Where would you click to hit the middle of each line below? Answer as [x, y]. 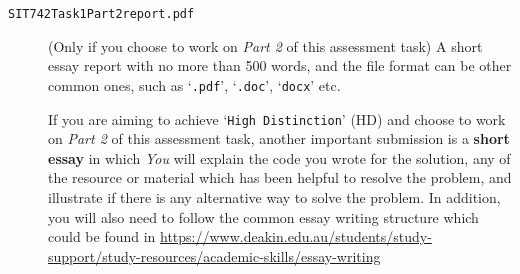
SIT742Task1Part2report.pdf [101, 14]
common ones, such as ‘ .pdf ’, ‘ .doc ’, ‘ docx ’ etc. [194, 84]
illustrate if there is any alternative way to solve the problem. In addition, [274, 196]
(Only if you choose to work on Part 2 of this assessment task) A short [265, 45]
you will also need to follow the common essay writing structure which [263, 216]
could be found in [102, 236]
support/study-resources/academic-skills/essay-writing [214, 255]
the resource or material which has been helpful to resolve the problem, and [280, 177]
